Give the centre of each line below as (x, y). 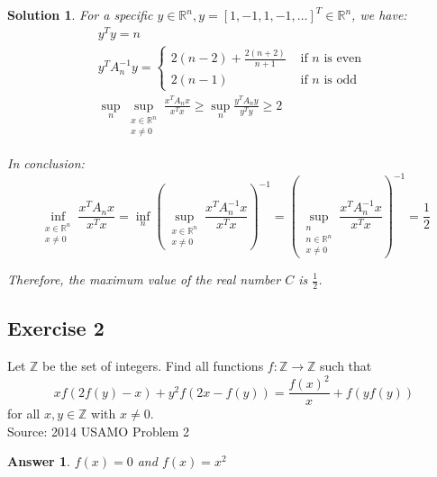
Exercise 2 (56, 328)
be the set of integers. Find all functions (153, 366)
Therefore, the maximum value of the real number (144, 279)
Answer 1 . (39, 461)
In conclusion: (46, 162)
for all (24, 414)
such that (346, 366)
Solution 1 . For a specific (80, 14)
